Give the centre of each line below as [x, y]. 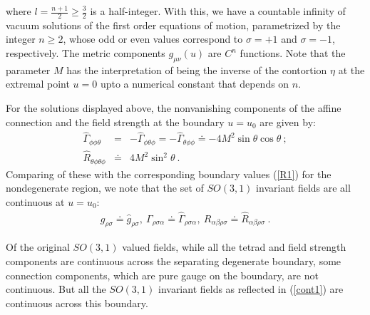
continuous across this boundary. [77, 303]
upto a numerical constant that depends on [195, 84]
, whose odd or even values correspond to [153, 39]
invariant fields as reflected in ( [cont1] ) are [251, 289]
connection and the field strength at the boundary [115, 122]
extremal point [38, 84]
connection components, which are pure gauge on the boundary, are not [162, 275]
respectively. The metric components [86, 53]
